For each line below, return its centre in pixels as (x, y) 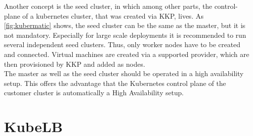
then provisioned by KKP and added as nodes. (75, 64)
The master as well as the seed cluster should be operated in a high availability (124, 73)
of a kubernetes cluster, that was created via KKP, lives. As (113, 15)
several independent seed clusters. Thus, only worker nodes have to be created (122, 44)
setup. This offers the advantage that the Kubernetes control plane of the (115, 83)
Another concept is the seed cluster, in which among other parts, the (108, 6)
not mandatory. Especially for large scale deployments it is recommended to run (125, 35)
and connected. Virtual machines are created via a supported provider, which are (127, 54)
